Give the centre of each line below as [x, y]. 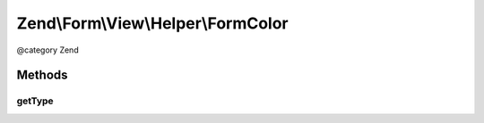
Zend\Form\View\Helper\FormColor [152, 23]
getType [35, 101]
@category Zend [48, 50]
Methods [42, 75]
